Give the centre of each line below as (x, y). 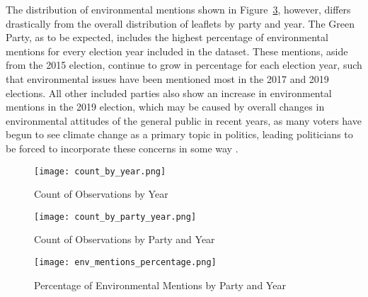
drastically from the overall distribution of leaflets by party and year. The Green (180, 23)
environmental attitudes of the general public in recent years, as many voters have (184, 120)
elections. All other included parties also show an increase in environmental (169, 93)
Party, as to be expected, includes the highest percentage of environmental (167, 37)
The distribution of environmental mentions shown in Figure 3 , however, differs (178, 9)
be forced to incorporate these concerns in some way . (122, 148)
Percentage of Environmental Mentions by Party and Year (160, 285)
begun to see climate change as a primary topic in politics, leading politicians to (179, 134)
